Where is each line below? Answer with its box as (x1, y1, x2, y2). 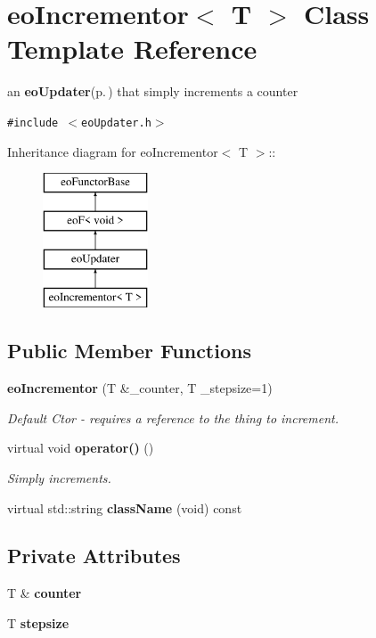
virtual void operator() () (7, 438, 154, 457)
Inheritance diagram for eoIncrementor (7, 142, 218, 160)
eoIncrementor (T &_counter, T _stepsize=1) (7, 379, 273, 397)
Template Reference (7, 30, 257, 67)
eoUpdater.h (81, 116, 151, 129)
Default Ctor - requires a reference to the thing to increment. (7, 408, 339, 427)
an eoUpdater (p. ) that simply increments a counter (7, 82, 298, 101)
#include (7, 116, 59, 129)
